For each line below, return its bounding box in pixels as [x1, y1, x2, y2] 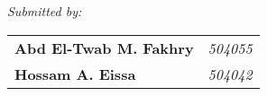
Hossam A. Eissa [14, 63, 136, 84]
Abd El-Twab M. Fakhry [14, 37, 194, 58]
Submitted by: [7, 2, 82, 20]
